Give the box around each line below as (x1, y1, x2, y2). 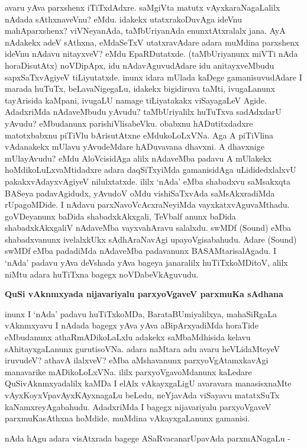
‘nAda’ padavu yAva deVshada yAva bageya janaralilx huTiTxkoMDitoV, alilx (5, 256, 288, 269)
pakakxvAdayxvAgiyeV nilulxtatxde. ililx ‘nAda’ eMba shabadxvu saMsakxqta (5, 175, 290, 187)
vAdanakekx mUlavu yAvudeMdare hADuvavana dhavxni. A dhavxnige (5, 140, 264, 153)
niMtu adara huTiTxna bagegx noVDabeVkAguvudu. (5, 267, 199, 280)
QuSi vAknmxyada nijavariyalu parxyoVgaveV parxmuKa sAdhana (5, 288, 283, 300)
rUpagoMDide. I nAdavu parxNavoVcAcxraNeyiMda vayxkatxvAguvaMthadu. (5, 198, 290, 211)
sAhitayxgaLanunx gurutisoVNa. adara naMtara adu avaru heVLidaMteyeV (5, 342, 280, 354)
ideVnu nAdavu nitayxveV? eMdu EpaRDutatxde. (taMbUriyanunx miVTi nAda (5, 47, 298, 60)
